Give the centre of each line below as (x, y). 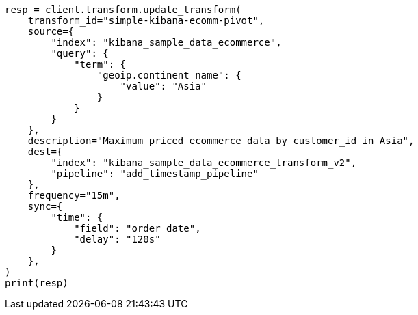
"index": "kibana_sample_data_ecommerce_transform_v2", (204, 163)
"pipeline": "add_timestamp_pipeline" (155, 174)
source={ (51, 31)
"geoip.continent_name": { (169, 75)
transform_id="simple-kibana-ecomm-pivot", (146, 20)
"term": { (100, 64)
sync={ (45, 206)
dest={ (45, 152)
